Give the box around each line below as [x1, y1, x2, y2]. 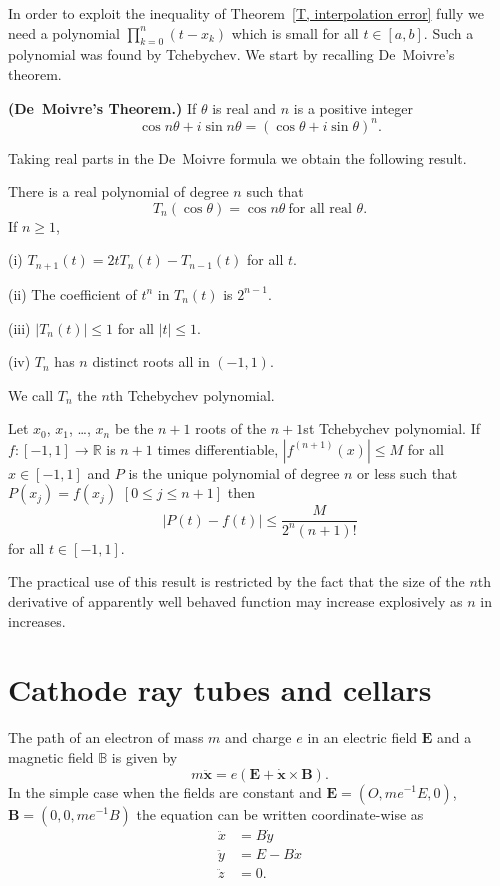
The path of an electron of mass [8, 727, 204, 748]
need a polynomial [8, 22, 121, 43]
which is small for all [231, 22, 359, 43]
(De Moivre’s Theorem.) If [8, 97, 197, 118]
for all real [288, 201, 352, 216]
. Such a [423, 22, 474, 43]
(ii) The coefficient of [8, 283, 137, 304]
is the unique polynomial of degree [128, 462, 340, 483]
